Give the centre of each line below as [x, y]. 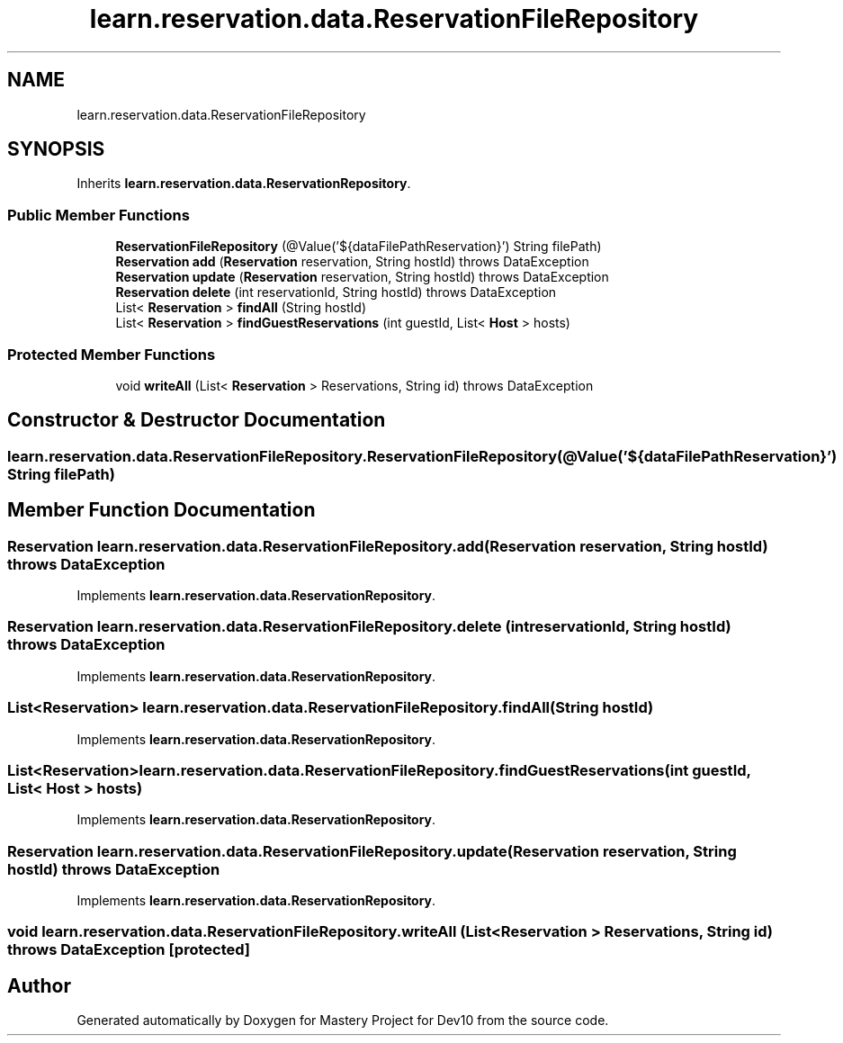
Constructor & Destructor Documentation [197, 420]
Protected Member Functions [112, 354]
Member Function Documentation [161, 510]
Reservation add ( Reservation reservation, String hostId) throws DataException [352, 262]
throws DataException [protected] [129, 950]
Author [39, 985]
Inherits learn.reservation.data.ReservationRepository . [244, 184]
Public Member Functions [99, 215]
